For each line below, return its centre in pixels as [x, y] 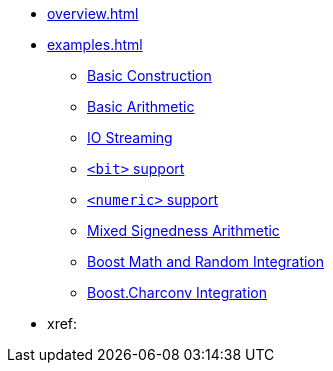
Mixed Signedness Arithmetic [183, 230]
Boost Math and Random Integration [206, 261]
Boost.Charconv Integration [177, 292]
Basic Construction [149, 75]
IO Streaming [130, 137]
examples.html [95, 44]
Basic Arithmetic [141, 106]
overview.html [93, 13]
